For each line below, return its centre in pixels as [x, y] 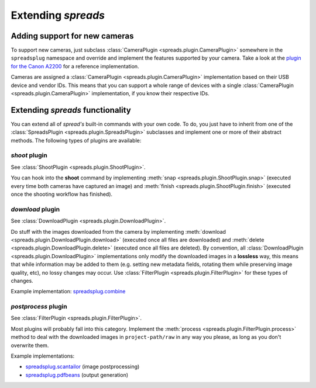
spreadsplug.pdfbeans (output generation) [77, 375]
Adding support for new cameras [72, 36]
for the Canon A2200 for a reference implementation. [75, 66]
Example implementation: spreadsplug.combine [68, 292]
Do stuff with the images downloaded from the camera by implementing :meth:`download [118, 231]
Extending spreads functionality [71, 110]
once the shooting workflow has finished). [62, 194]
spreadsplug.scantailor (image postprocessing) [83, 367]
